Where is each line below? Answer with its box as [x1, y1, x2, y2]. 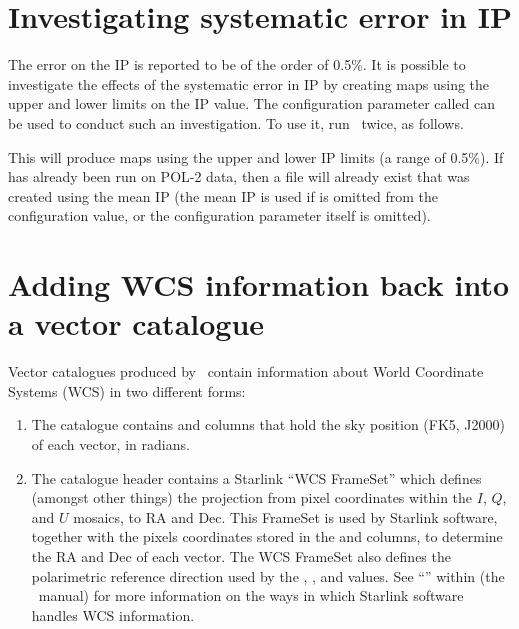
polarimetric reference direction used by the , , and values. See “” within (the [31, 565, 505, 586]
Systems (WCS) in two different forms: [8, 380, 246, 401]
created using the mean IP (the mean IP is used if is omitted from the [8, 185, 439, 206]
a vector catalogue [8, 303, 265, 344]
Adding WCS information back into [8, 264, 510, 305]
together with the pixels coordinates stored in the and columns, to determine [31, 526, 503, 547]
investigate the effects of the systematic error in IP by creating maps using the [8, 73, 490, 94]
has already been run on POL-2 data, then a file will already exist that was [8, 166, 470, 187]
